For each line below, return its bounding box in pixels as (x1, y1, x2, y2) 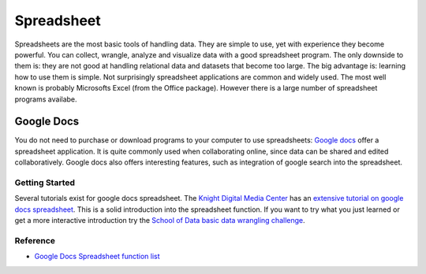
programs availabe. (14, 94, 78, 104)
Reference (14, 235, 55, 246)
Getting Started (14, 177, 75, 188)
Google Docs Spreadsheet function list (34, 252, 161, 261)
